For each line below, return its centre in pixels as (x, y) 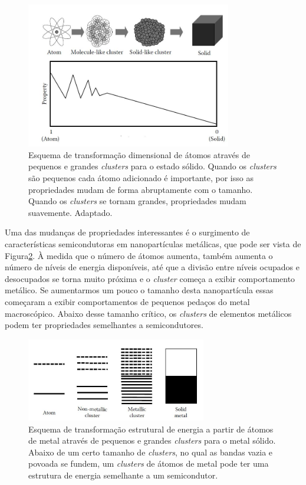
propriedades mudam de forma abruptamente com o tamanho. (141, 189)
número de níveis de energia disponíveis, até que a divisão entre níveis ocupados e (152, 267)
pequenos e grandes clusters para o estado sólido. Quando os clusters (152, 166)
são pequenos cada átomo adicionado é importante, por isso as (141, 177)
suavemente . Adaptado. (70, 212)
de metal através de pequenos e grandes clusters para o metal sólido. (152, 440)
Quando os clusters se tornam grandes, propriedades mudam (137, 201)
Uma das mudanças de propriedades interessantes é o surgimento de (127, 232)
